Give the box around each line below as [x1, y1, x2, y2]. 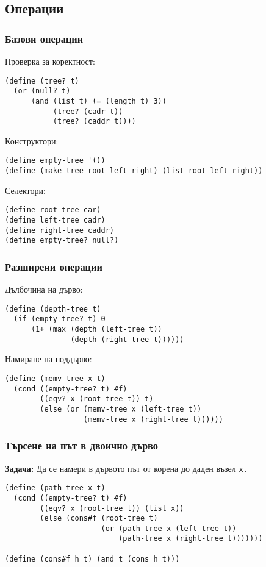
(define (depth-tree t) [5, 304, 101, 313]
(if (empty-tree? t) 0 [13, 315, 106, 324]
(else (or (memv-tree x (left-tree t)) [40, 405, 202, 413]
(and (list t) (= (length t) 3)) [31, 96, 167, 105]
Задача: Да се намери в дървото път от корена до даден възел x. [5, 462, 248, 474]
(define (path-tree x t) [5, 483, 106, 493]
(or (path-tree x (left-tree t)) [101, 524, 237, 533]
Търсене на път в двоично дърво [5, 438, 158, 453]
